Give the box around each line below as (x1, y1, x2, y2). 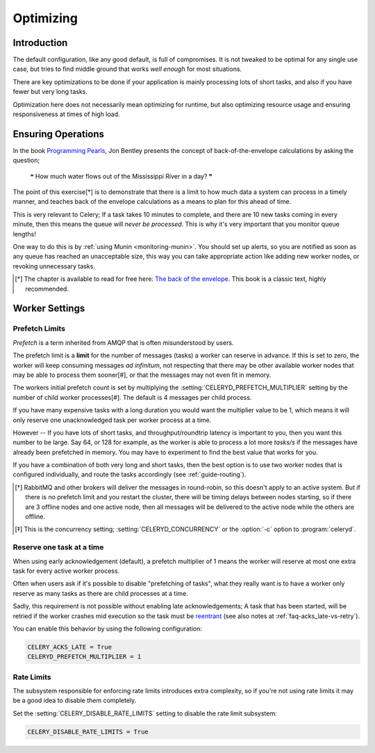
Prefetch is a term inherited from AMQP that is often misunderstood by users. (12, 338, 234, 347)
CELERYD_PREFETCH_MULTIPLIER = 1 (27, 653, 142, 661)
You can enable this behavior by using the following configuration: (12, 624, 203, 633)
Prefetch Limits (12, 324, 66, 334)
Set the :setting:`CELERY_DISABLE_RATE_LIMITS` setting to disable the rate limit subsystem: (12, 709, 277, 718)
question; (12, 156, 40, 165)
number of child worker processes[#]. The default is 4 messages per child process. (12, 393, 252, 401)
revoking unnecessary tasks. (12, 261, 95, 270)
